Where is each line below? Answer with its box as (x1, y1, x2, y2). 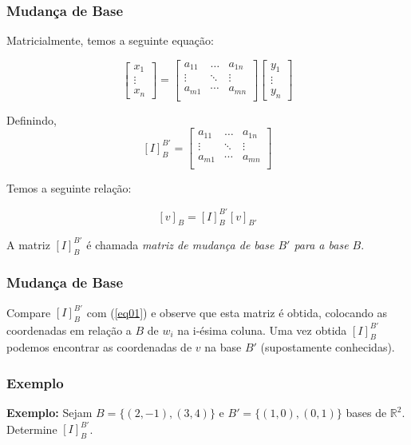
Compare (6, 304, 51, 320)
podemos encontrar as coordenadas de (6, 339, 192, 356)
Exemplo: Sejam (6, 404, 93, 421)
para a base (294, 236, 349, 252)
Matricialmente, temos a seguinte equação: (6, 32, 214, 49)
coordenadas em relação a (6, 321, 132, 338)
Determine (6, 420, 57, 437)
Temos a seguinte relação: (6, 180, 132, 197)
